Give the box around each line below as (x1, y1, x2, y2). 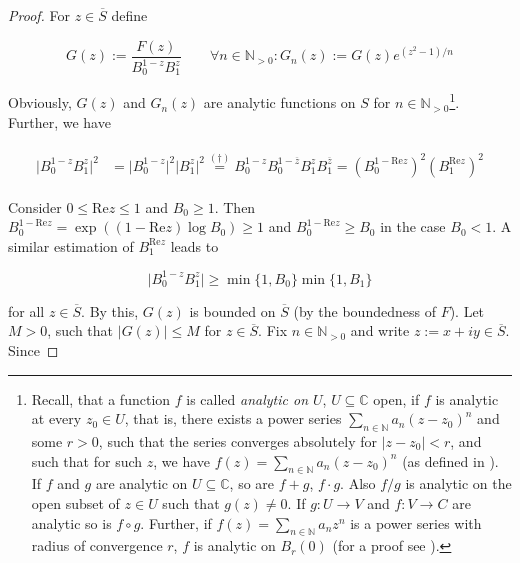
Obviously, (8, 92, 72, 113)
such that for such (31, 450, 143, 471)
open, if (373, 388, 420, 409)
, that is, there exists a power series (124, 408, 342, 429)
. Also (340, 473, 376, 494)
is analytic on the (405, 473, 512, 494)
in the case (380, 216, 446, 237)
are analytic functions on (203, 92, 356, 113)
